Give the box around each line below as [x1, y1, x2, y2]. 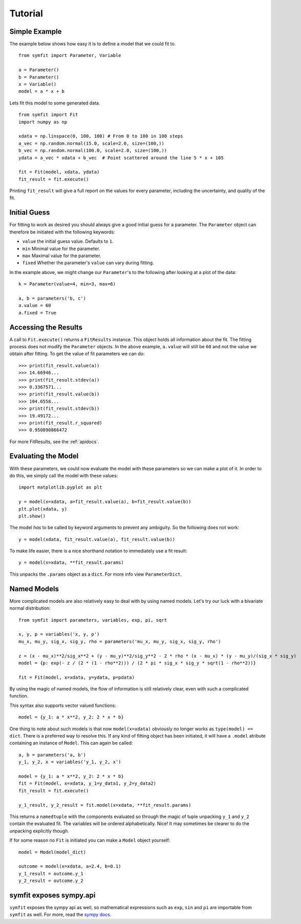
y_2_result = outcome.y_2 [18, 878, 84, 884]
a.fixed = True [18, 310, 57, 316]
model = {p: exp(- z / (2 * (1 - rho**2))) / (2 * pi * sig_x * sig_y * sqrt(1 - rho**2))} [18, 660, 256, 666]
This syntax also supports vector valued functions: [9, 702, 116, 708]
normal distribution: [9, 605, 51, 612]
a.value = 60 [18, 303, 51, 308]
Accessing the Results [9, 323, 83, 331]
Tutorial [9, 8, 44, 19]
